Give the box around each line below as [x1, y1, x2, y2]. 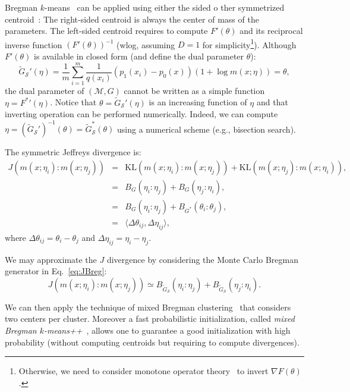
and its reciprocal [239, 24, 303, 37]
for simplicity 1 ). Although [202, 36, 297, 51]
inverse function [5, 38, 62, 51]
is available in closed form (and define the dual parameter [34, 50, 244, 62]
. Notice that [50, 96, 97, 108]
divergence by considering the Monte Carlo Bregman [106, 253, 298, 265]
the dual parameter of [5, 84, 84, 96]
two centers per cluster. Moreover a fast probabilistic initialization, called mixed [5, 312, 295, 325]
